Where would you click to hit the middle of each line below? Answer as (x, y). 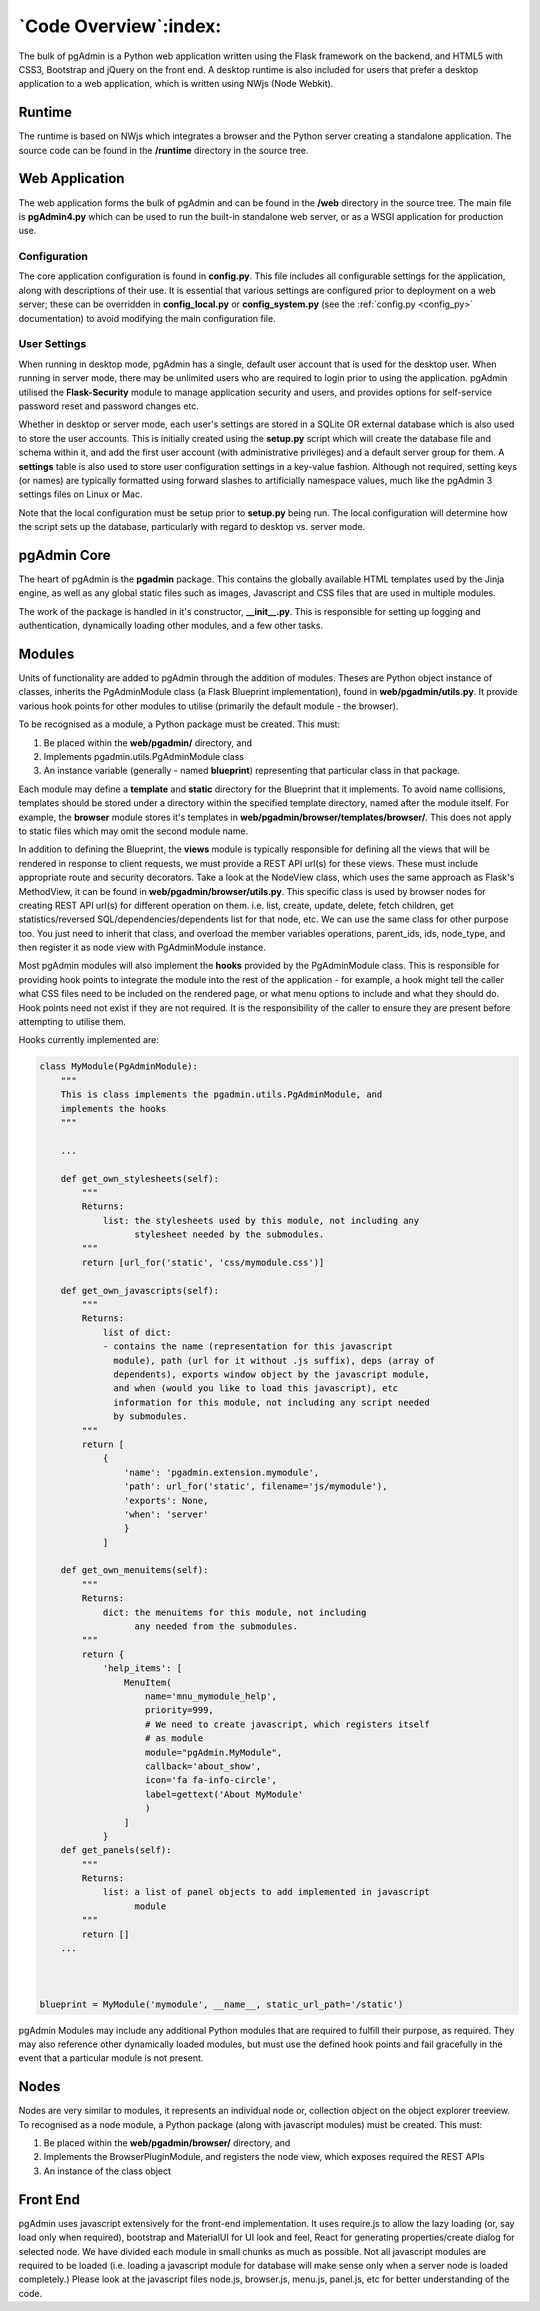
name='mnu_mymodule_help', (211, 1696)
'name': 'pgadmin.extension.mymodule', (221, 1472)
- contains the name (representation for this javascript (248, 1346)
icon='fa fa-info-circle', (211, 1780)
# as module (174, 1738)
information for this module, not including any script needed (271, 1402)
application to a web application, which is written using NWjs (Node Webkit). (176, 84)
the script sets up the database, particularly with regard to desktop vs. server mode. (192, 527)
